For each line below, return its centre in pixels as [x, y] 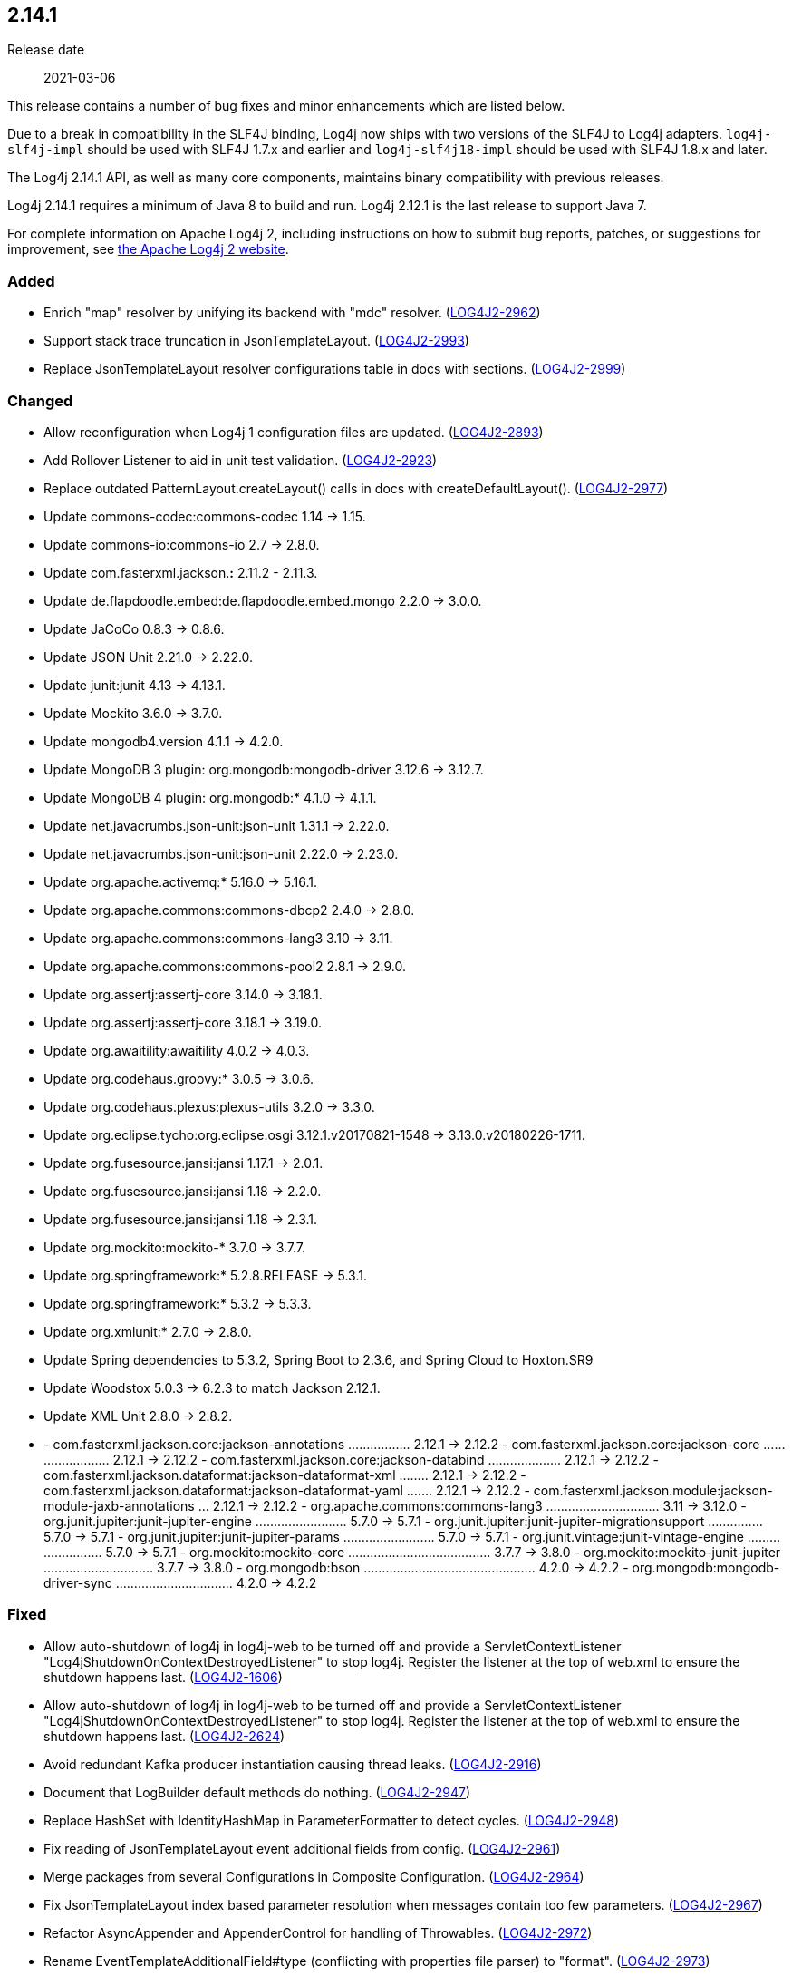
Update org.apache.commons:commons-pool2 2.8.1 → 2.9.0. [225, 966]
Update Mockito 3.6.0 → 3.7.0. [133, 713]
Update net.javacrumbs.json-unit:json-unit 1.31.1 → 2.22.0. [217, 825]
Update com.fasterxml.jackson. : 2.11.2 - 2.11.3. [181, 572]
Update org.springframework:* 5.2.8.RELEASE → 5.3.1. [205, 1275]
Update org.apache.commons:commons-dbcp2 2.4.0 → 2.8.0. [229, 910]
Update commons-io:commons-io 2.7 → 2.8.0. [182, 544]
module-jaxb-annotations [119, 1505]
